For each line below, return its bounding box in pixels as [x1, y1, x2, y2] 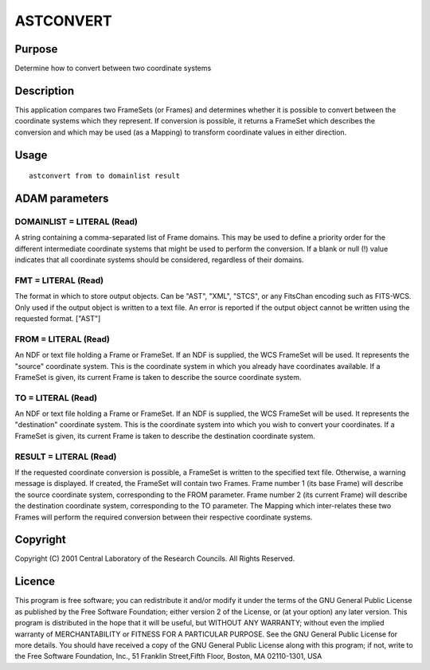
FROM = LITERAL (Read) [14, 333, 111, 344]
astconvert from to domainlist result [29, 171, 181, 181]
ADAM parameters [14, 191, 109, 205]
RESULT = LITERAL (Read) [14, 451, 117, 462]
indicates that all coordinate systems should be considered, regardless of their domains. [14, 255, 304, 264]
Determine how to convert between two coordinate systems [14, 64, 212, 73]
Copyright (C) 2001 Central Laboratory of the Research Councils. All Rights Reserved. [14, 554, 295, 563]
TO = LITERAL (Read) [14, 392, 98, 403]
